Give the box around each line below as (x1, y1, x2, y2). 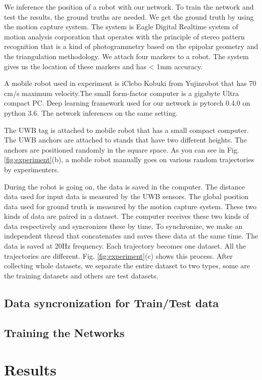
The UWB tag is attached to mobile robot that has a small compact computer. (4, 124, 249, 135)
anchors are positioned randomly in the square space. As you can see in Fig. (4, 144, 239, 155)
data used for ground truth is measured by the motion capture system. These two (4, 201, 256, 211)
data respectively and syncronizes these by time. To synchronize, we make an (4, 220, 243, 231)
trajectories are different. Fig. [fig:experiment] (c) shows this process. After (4, 250, 233, 261)
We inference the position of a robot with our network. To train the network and (4, 2, 254, 12)
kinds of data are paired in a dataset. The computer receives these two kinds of (4, 211, 249, 221)
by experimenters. (4, 164, 59, 174)
